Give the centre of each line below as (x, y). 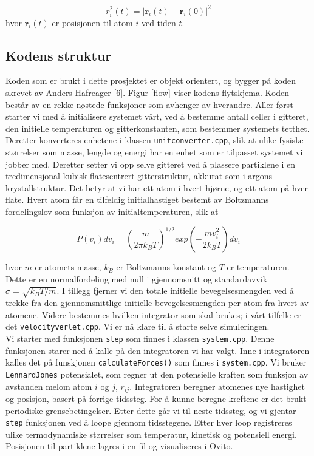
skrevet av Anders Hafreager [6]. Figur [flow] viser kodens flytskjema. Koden (148, 93)
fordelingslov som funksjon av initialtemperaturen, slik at (112, 212)
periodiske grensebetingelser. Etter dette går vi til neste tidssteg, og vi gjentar (151, 410)
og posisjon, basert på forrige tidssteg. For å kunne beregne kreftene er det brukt (156, 398)
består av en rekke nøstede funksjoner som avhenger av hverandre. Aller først (149, 104)
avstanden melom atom (49, 386)
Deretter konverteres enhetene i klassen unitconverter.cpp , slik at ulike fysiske (155, 140)
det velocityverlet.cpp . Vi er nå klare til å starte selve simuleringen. (138, 326)
